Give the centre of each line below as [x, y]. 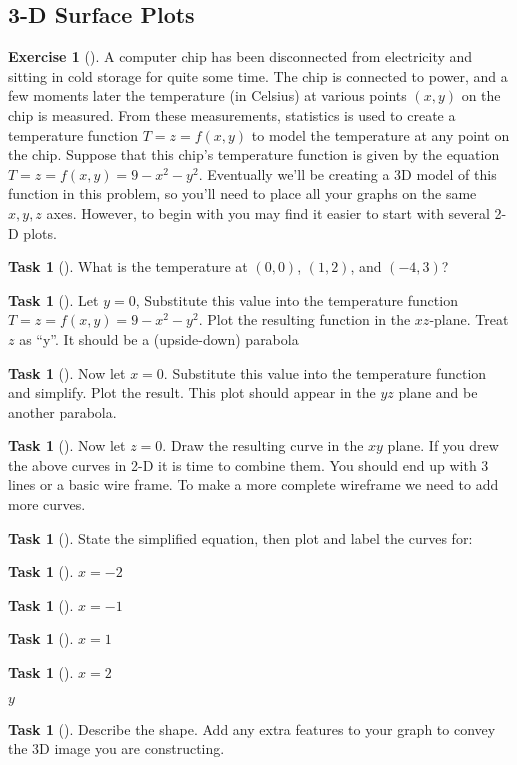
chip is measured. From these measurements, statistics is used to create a [232, 114]
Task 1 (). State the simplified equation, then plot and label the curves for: [240, 537]
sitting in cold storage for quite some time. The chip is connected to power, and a [258, 75]
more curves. [47, 504]
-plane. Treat [469, 319]
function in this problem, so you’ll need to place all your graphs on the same [242, 193]
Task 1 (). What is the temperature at [128, 266]
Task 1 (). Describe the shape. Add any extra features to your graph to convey [252, 728]
